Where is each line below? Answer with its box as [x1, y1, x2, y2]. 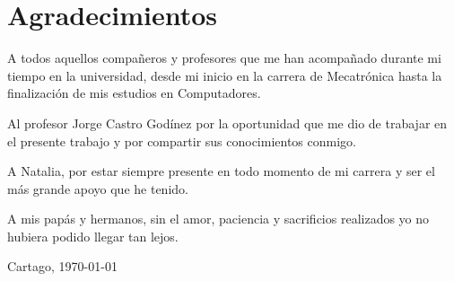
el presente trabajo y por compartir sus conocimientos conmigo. [7, 131, 356, 150]
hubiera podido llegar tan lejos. [7, 226, 179, 245]
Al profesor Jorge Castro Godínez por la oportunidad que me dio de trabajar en [7, 113, 448, 132]
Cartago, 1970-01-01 [7, 257, 118, 276]
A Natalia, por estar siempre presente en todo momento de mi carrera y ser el [7, 162, 435, 180]
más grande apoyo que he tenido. [7, 179, 188, 198]
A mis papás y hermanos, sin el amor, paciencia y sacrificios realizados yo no [7, 209, 430, 228]
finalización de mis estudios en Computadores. [7, 83, 261, 102]
